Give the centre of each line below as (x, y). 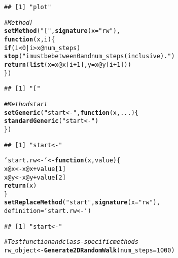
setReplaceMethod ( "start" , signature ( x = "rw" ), (82, 203)
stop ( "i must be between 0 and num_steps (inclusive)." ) (90, 56)
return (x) (21, 186)
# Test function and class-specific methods (71, 242)
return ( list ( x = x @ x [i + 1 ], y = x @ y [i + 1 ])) (68, 64)
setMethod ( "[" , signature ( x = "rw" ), (62, 31)
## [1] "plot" (28, 7)
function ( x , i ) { (30, 39)
